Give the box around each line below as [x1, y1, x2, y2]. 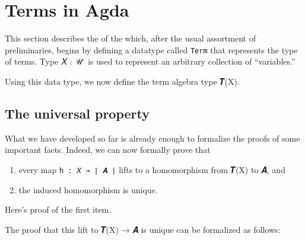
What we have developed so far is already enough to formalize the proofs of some [5, 132, 300, 144]
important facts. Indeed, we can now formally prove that [5, 143, 211, 156]
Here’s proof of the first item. [5, 203, 112, 216]
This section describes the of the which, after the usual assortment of [5, 32, 256, 44]
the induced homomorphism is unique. [18, 183, 158, 196]
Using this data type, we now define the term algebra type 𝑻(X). [5, 75, 240, 87]
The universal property [5, 104, 150, 122]
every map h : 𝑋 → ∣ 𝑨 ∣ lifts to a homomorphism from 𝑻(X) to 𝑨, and [18, 163, 285, 175]
